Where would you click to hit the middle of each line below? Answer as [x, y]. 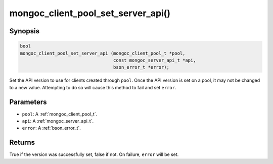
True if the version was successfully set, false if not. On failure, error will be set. [94, 154]
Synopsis [25, 31]
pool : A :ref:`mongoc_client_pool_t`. [60, 114]
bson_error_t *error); [141, 67]
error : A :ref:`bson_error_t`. [51, 128]
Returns [22, 143]
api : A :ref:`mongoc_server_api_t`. [58, 121]
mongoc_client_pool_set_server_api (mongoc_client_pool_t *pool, [103, 53]
